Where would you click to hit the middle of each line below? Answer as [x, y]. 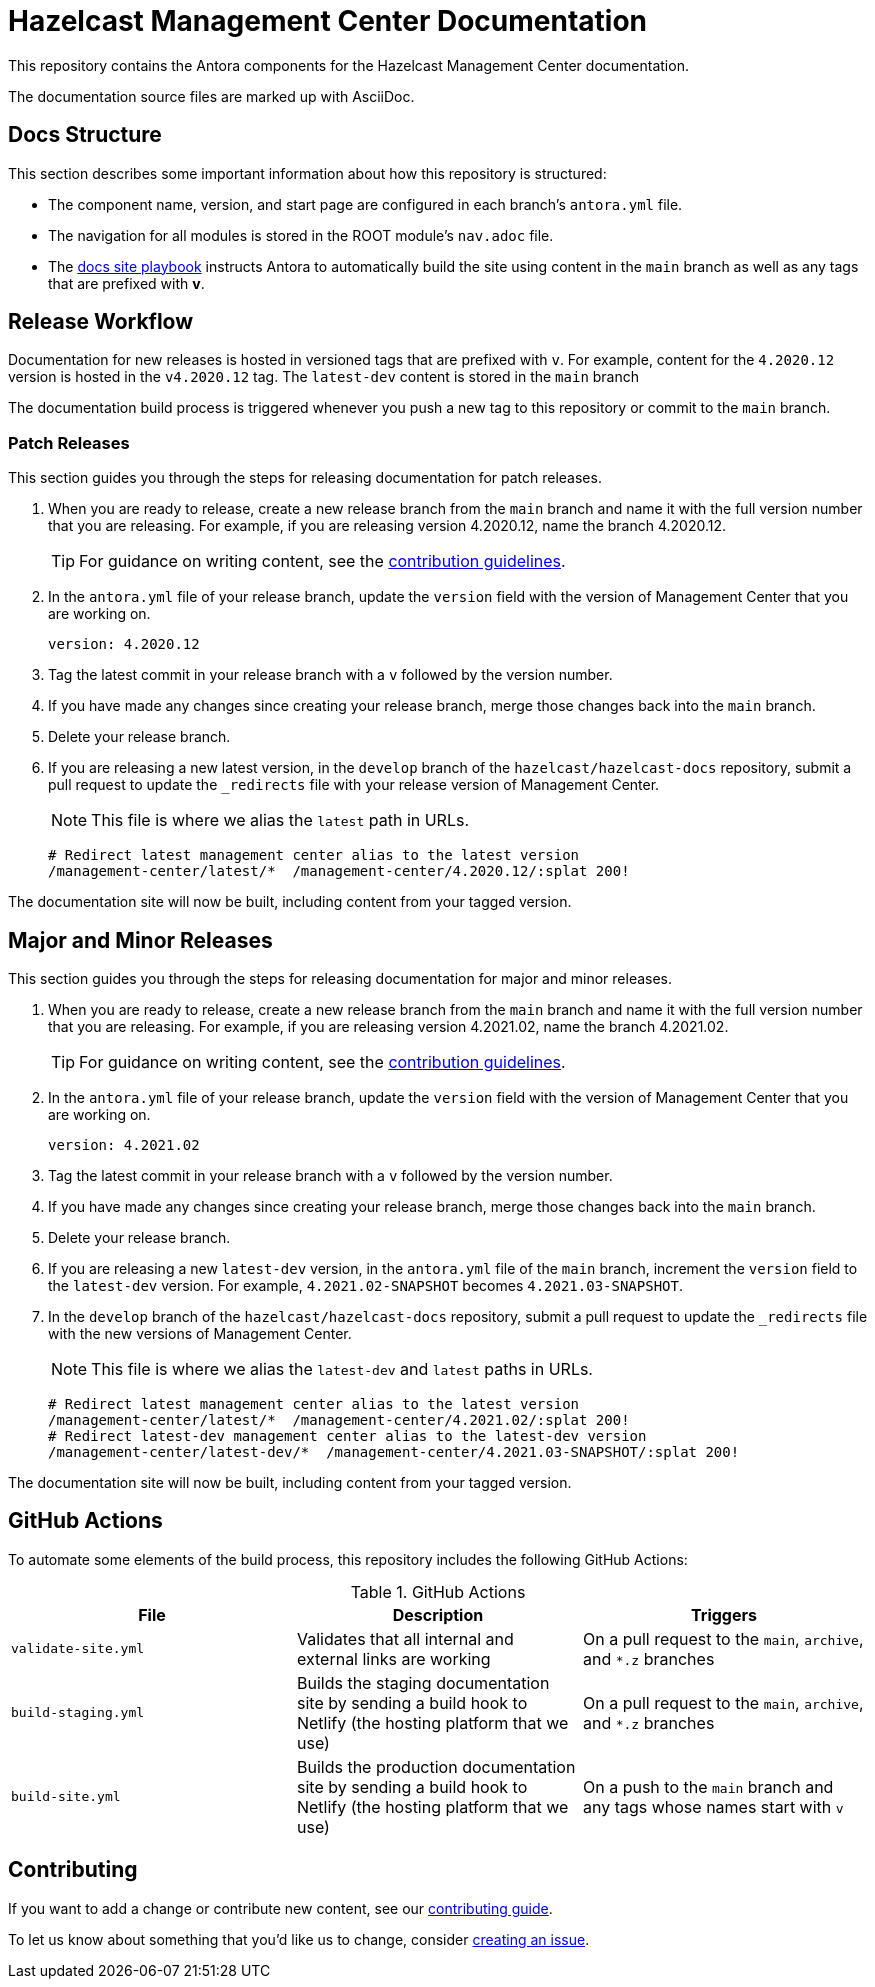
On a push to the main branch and [708, 1786]
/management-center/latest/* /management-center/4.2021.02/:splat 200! [339, 1420]
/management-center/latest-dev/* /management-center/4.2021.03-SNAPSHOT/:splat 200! [394, 1452]
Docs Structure [85, 135]
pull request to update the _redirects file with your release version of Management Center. [354, 785]
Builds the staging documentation [423, 1682]
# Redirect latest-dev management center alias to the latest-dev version [347, 1436]
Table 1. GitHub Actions [438, 1591]
